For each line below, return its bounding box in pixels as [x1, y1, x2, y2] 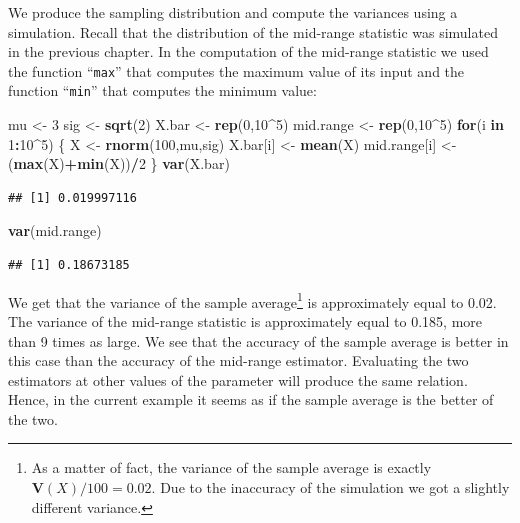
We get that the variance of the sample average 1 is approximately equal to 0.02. [8, 288, 497, 312]
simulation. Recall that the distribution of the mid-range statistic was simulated [8, 21, 498, 42]
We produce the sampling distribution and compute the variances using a [8, 2, 458, 22]
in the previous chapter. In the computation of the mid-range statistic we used [8, 41, 489, 62]
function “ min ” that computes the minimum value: [8, 80, 317, 101]
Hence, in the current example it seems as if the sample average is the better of [8, 389, 494, 410]
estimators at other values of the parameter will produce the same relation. [8, 369, 468, 390]
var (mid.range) [8, 220, 102, 241]
